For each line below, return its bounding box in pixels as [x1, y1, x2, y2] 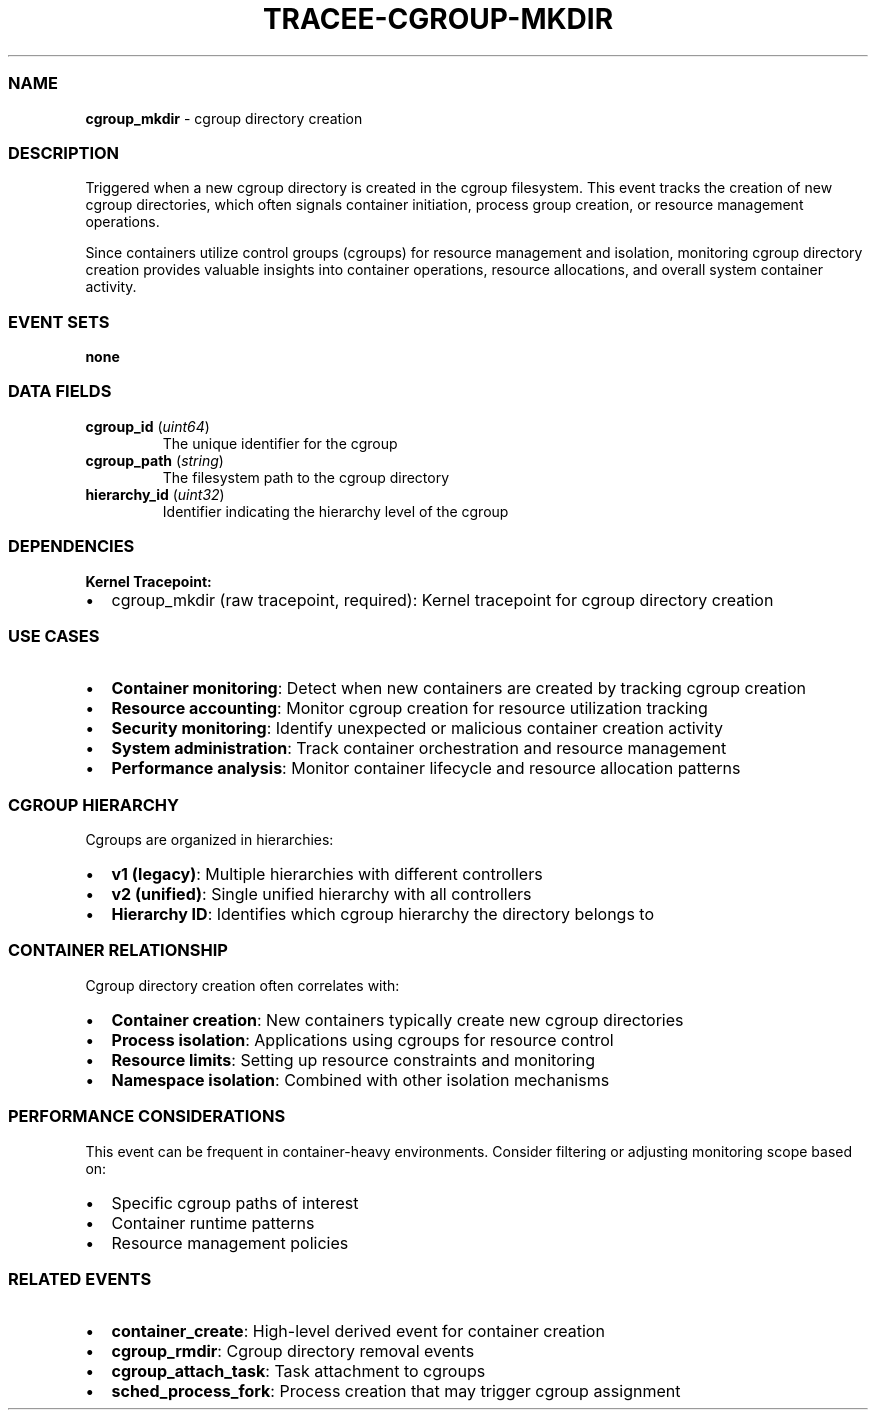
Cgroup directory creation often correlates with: [85, 976, 400, 994]
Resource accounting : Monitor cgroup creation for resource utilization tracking [111, 698, 708, 719]
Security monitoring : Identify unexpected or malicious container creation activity [111, 718, 723, 739]
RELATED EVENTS [8, 1268, 152, 1289]
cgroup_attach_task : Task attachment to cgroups [111, 1361, 486, 1382]
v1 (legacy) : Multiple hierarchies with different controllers [111, 864, 543, 884]
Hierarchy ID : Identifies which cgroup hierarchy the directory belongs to [111, 904, 655, 924]
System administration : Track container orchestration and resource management [111, 738, 727, 759]
